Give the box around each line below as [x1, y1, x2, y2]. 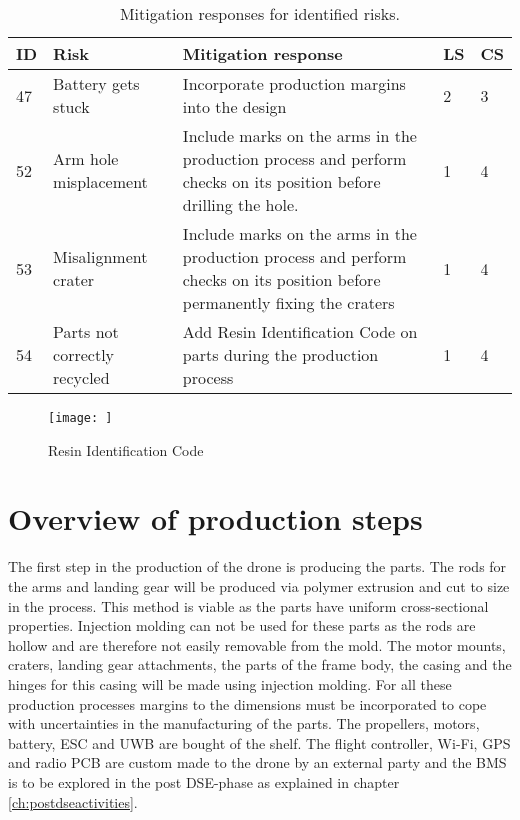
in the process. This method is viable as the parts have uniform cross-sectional [8, 595, 489, 616]
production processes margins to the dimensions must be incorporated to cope [8, 693, 487, 714]
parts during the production [182, 343, 379, 366]
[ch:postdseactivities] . [8, 791, 138, 812]
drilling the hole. [182, 193, 299, 216]
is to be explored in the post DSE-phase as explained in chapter [8, 771, 400, 792]
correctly [53, 343, 115, 366]
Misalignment [53, 245, 148, 268]
